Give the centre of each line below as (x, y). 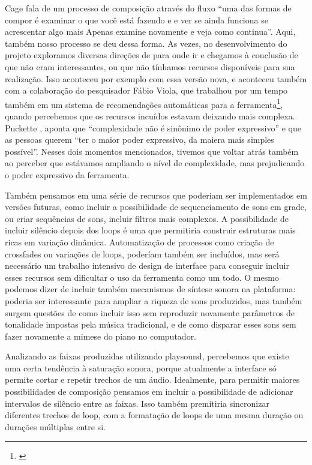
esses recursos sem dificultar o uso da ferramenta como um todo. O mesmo (142, 277)
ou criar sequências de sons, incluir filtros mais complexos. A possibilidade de (147, 218)
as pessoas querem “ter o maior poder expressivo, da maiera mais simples (139, 139)
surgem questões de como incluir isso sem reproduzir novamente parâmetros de (150, 312)
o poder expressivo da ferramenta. (67, 174)
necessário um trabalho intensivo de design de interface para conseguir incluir (147, 265)
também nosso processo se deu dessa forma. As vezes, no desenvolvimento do (146, 43)
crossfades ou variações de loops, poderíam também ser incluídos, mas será (142, 253)
